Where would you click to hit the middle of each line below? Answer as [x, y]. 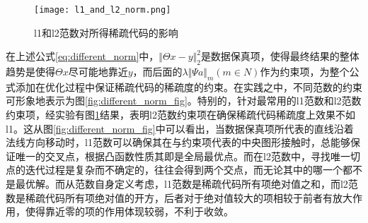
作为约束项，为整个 [305, 72]
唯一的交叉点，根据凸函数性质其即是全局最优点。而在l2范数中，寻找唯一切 [188, 156]
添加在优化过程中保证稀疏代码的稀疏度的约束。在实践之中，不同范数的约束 [189, 86]
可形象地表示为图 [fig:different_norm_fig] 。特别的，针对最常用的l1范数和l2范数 [184, 101]
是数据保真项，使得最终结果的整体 [280, 56]
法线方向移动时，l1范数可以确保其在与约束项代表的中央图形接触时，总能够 [178, 142]
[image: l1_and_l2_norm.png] [103, 10]
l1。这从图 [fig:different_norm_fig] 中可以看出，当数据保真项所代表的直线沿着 [180, 128]
